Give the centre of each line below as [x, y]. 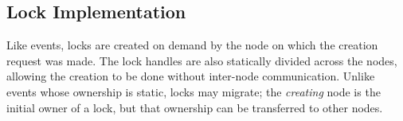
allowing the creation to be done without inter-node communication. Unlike [191, 76]
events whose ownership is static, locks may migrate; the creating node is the [194, 91]
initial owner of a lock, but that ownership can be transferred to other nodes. [195, 107]
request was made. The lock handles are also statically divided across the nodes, [202, 60]
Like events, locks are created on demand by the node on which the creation [192, 45]
